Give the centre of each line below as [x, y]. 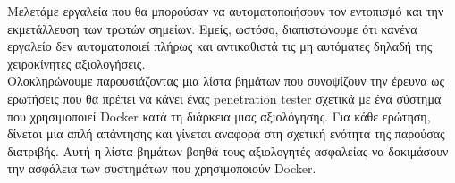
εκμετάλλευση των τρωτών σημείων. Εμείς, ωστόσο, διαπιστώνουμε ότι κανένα [212, 28]
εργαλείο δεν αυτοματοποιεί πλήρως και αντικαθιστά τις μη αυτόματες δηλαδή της [220, 46]
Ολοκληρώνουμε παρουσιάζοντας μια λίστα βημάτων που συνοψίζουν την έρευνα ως [226, 81]
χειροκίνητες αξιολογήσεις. [76, 63]
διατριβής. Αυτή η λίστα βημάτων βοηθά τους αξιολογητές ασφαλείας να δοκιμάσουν [228, 150]
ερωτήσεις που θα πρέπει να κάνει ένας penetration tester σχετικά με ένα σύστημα [224, 98]
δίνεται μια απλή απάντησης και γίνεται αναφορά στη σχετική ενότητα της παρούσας [226, 133]
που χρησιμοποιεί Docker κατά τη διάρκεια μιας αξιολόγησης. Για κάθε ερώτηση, [219, 116]
